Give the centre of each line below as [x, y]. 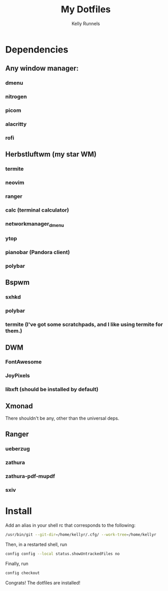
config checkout [22, 573]
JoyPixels [18, 376]
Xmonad [19, 406]
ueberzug [18, 449]
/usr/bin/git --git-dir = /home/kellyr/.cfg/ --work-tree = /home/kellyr [81, 535]
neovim [15, 183]
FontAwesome [23, 362]
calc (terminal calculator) [37, 210]
